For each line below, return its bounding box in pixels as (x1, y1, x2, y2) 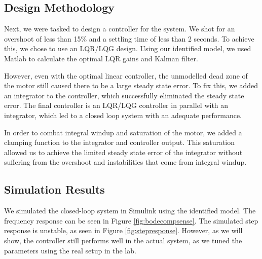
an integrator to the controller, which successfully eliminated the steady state (4, 90, 244, 100)
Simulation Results (4, 181, 105, 197)
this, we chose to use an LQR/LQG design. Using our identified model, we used (4, 43, 251, 54)
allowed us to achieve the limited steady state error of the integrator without (4, 146, 243, 157)
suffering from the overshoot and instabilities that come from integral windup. (4, 157, 247, 167)
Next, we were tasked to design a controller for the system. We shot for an (4, 23, 235, 34)
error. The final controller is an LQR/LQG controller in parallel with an (4, 100, 229, 110)
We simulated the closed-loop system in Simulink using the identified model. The (4, 205, 256, 216)
